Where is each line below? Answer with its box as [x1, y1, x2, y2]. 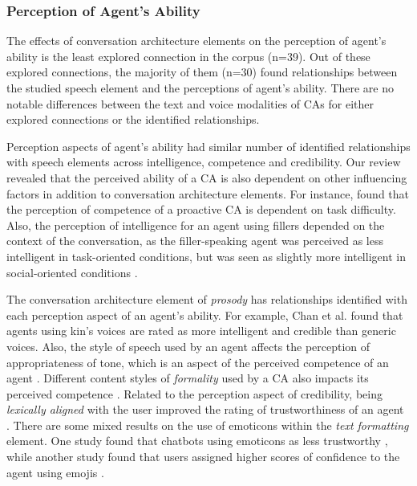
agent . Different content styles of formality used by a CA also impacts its [6, 370, 369, 386]
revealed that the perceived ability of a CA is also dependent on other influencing [6, 169, 407, 186]
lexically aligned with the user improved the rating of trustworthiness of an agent [6, 401, 404, 418]
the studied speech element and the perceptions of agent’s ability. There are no [6, 80, 395, 96]
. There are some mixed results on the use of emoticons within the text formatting [6, 416, 409, 433]
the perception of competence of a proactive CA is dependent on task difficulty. [6, 201, 396, 218]
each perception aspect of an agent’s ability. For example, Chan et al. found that [6, 306, 403, 323]
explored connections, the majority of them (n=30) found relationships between [6, 63, 398, 80]
